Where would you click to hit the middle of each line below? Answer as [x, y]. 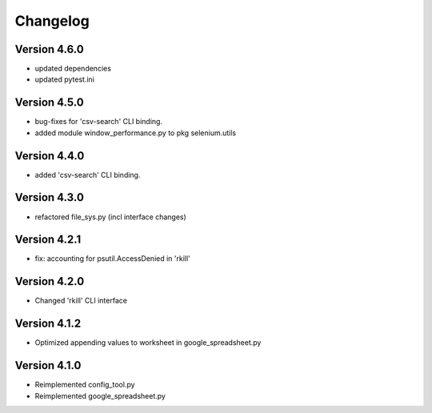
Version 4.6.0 [49, 49]
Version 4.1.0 [48, 365]
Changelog [52, 21]
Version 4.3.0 [49, 197]
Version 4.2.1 [48, 240]
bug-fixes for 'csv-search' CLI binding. [99, 122]
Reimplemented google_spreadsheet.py [100, 395]
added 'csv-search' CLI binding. [88, 174]
